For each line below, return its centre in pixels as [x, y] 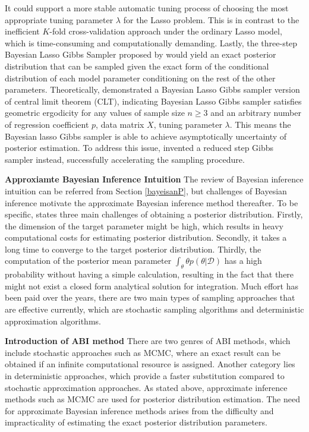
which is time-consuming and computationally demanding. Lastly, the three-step [151, 42]
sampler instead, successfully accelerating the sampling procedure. [125, 159]
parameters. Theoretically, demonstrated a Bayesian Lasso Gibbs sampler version [152, 89]
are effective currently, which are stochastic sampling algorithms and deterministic [154, 309]
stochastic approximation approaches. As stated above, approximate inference [146, 387]
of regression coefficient [47, 124]
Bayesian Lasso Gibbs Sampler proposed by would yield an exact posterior [141, 54]
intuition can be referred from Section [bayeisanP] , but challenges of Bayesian [146, 190]
